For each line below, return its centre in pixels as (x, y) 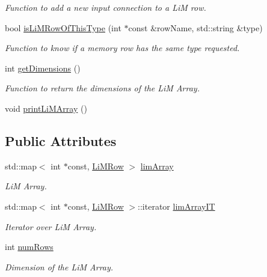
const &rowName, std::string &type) (195, 27)
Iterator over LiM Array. (51, 226)
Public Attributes (61, 140)
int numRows (29, 247)
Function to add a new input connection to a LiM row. (106, 7)
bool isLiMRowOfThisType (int (63, 27)
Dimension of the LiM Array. (59, 266)
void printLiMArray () (46, 108)
